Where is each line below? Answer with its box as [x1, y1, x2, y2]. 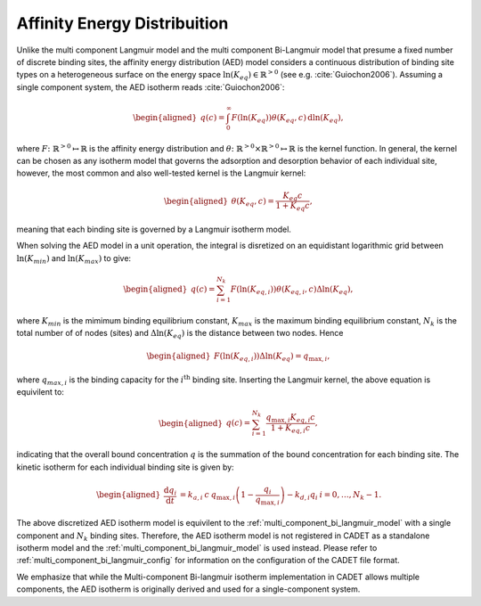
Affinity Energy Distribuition [16, 13, 229, 33]
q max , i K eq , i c [265, 413, 316, 425]
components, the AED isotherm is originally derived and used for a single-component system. [16, 584, 361, 594]
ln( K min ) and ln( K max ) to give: [16, 252, 132, 266]
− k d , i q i [286, 490, 318, 502]
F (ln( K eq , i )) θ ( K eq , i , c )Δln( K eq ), [230, 283, 354, 296]
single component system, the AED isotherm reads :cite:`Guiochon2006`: [16, 81, 285, 93]
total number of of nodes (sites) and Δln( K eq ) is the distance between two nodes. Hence [16, 328, 344, 340]
